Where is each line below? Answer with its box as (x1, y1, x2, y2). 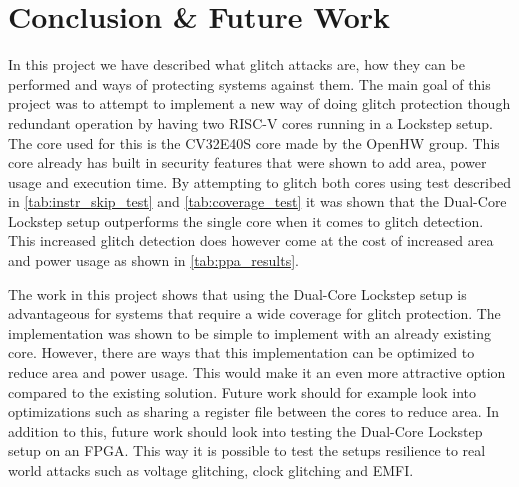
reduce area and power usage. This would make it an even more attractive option (8, 362, 506, 383)
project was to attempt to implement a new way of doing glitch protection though (8, 93, 511, 114)
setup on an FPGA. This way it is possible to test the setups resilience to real (8, 440, 486, 461)
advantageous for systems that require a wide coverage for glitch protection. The (8, 303, 501, 324)
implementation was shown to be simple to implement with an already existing (8, 322, 491, 343)
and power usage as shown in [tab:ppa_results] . (8, 250, 300, 271)
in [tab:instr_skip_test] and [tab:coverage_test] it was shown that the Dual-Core (8, 191, 507, 212)
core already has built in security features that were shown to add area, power (8, 152, 487, 173)
